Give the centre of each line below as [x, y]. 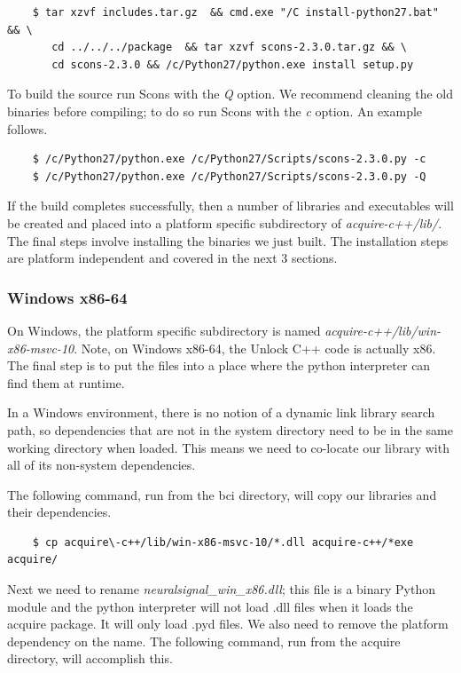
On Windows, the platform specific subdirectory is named [164, 330]
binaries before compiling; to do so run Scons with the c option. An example [215, 111]
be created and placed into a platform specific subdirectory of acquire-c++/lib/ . [225, 222]
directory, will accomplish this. [90, 658]
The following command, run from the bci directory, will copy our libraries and [222, 494]
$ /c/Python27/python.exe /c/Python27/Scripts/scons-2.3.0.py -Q [229, 176]
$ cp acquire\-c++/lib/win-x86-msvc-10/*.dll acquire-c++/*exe [223, 542]
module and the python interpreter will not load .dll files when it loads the [210, 606]
